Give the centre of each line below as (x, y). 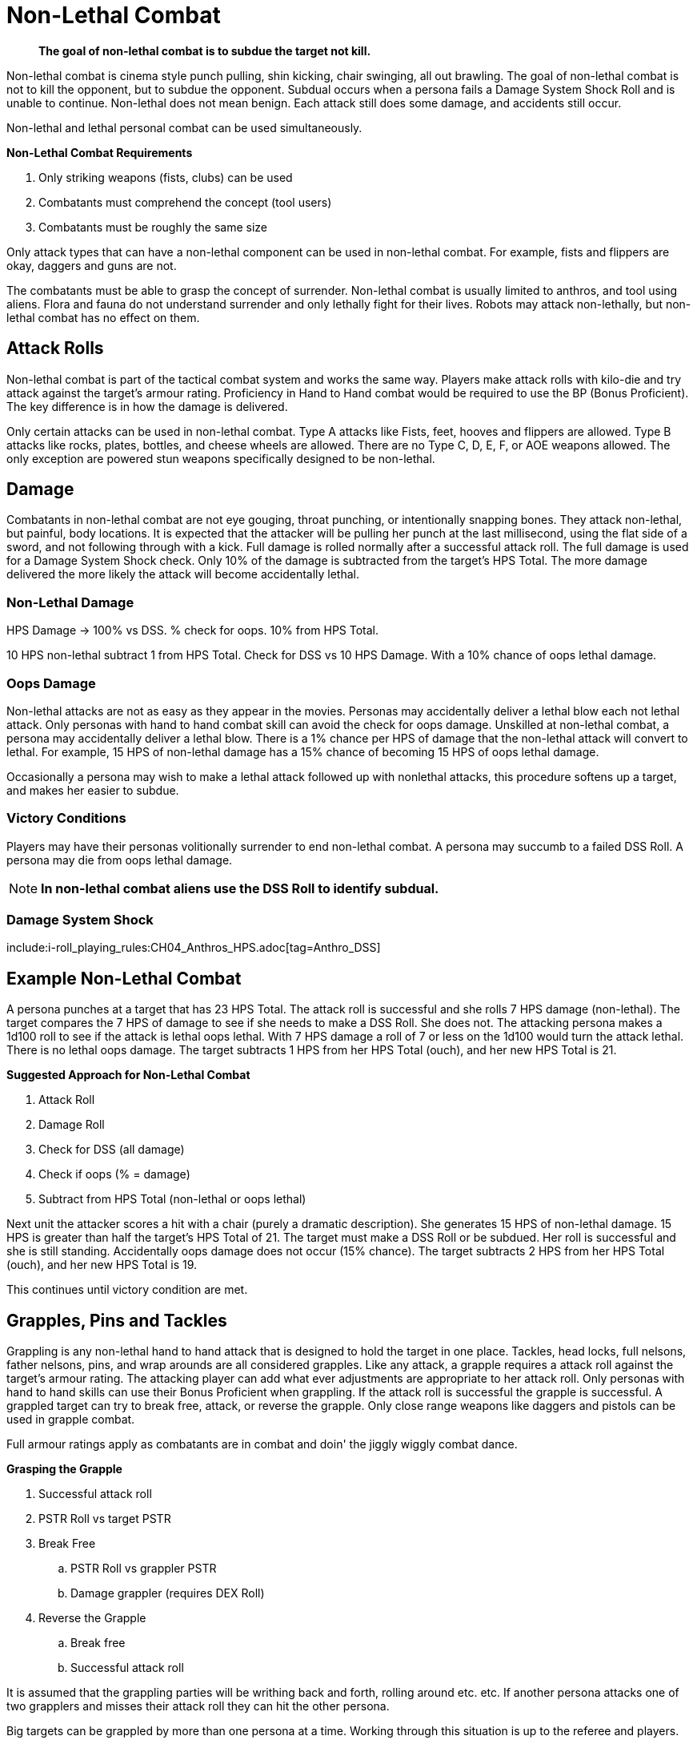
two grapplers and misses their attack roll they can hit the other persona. (198, 1706)
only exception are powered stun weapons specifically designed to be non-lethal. (221, 458)
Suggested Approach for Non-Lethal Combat (128, 1075)
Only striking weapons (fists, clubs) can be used (166, 177)
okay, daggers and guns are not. (92, 265)
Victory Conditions (66, 818)
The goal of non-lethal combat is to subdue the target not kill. (205, 50)
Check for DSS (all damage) (112, 1150)
